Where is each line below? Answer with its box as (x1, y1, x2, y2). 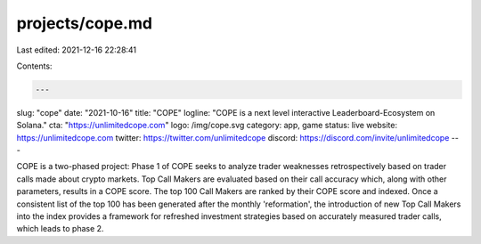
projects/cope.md (16, 13, 153, 33)
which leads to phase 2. (16, 224, 104, 234)
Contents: (16, 61, 53, 71)
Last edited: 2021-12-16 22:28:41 (16, 45, 137, 55)
